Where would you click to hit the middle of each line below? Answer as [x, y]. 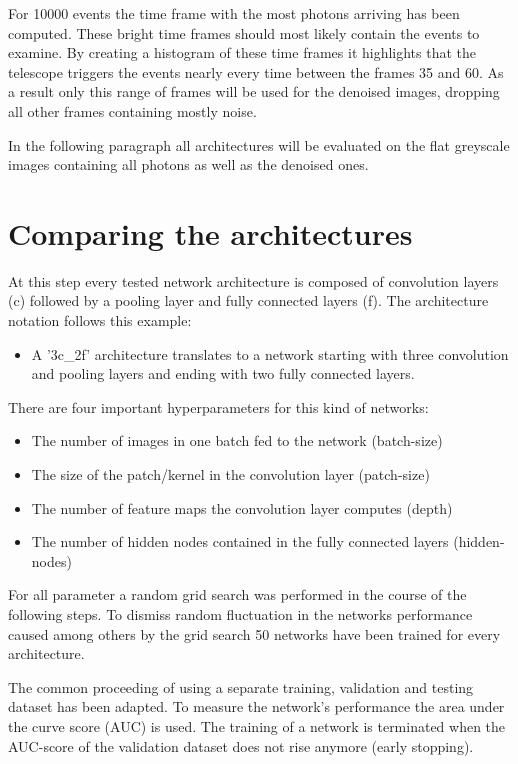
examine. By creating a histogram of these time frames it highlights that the [242, 52]
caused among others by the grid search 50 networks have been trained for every [254, 633]
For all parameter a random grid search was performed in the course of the [237, 594]
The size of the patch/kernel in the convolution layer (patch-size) [230, 474]
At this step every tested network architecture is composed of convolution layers [253, 280]
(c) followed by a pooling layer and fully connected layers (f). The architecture [248, 300]
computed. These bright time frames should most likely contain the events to [244, 32]
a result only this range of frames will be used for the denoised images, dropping [254, 91]
